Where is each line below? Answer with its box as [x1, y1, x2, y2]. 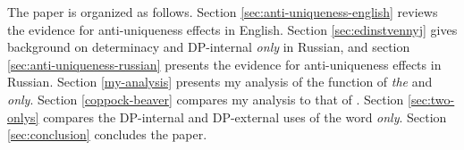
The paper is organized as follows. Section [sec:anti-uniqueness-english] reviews [7, 3, 438, 21]
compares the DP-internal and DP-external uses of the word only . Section [43, 107, 447, 126]
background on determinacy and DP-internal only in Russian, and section [7, 37, 410, 56]
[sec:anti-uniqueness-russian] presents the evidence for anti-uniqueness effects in [7, 54, 442, 73]
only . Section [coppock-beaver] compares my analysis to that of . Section [7, 89, 404, 108]
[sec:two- [408, 89, 455, 108]
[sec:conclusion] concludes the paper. [7, 125, 207, 144]
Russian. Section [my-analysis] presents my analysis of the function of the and [7, 72, 433, 91]
